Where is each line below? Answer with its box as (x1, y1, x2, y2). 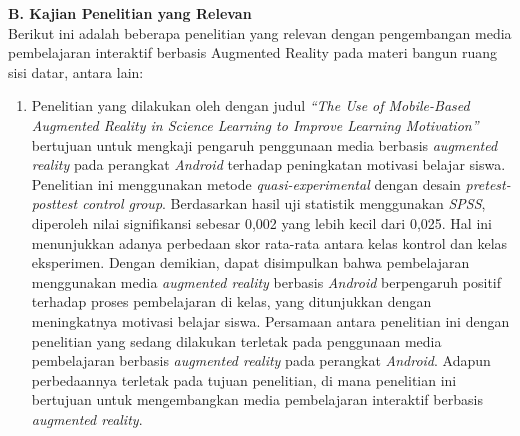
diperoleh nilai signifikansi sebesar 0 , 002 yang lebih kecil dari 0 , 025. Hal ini (31, 212, 492, 233)
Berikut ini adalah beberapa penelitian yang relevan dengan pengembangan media (8, 22, 512, 43)
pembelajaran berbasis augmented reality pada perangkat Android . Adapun (31, 350, 491, 371)
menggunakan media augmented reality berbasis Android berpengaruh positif (31, 271, 502, 292)
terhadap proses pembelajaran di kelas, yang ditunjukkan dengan (31, 291, 432, 312)
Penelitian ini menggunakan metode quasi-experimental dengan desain (31, 173, 461, 194)
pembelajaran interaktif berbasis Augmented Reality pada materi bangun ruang (8, 42, 498, 63)
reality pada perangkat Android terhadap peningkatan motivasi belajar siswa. (31, 154, 506, 175)
